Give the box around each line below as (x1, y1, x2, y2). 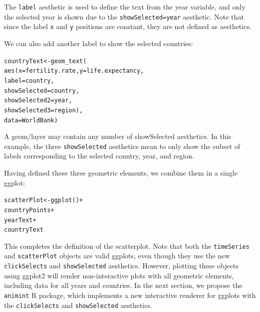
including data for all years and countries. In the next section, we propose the (4, 280, 242, 290)
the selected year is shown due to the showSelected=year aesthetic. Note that (4, 11, 244, 22)
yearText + (4, 216, 37, 224)
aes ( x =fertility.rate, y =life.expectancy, (4, 67, 144, 75)
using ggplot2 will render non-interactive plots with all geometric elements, (4, 270, 234, 280)
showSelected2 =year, (4, 97, 73, 104)
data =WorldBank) (4, 116, 58, 124)
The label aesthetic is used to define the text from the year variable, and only (4, 2, 245, 12)
